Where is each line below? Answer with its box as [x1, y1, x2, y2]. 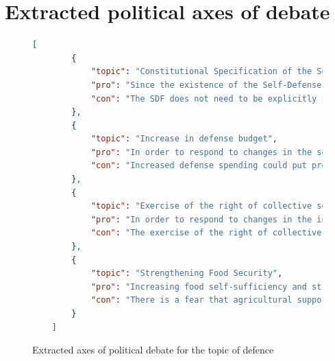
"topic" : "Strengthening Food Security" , [90, 268, 283, 279]
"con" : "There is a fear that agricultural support [90, 295, 332, 305]
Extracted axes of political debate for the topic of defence [32, 342, 274, 357]
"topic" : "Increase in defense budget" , [90, 134, 277, 144]
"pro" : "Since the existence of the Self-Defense [90, 80, 322, 90]
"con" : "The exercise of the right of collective [90, 228, 322, 238]
